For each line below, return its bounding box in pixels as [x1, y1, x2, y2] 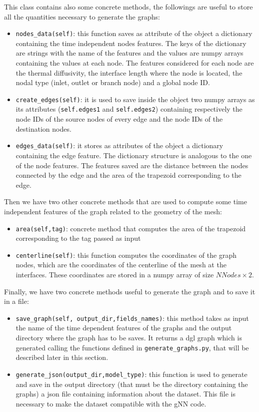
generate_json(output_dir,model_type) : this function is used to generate [15, 368, 247, 379]
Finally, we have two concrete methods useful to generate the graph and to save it [4, 286, 255, 296]
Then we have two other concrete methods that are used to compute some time [4, 196, 247, 207]
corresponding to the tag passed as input [15, 233, 141, 243]
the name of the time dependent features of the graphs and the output [15, 322, 232, 333]
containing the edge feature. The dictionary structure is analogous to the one [15, 150, 252, 160]
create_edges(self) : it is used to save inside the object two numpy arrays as [15, 94, 255, 104]
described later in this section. [15, 352, 108, 362]
